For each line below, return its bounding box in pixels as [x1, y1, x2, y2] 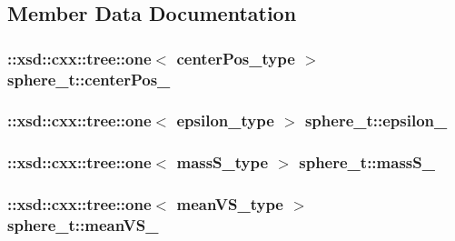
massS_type [176, 151, 269, 174]
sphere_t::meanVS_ [7, 214, 159, 236]
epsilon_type [176, 109, 274, 132]
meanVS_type [176, 193, 283, 216]
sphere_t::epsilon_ [304, 109, 448, 132]
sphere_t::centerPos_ [7, 67, 171, 90]
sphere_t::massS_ [299, 151, 435, 174]
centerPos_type [176, 46, 295, 69]
